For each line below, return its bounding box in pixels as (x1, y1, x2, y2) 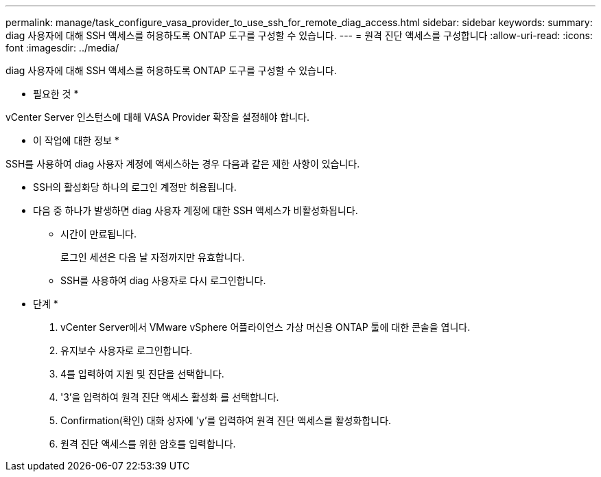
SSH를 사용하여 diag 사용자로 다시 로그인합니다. (60, 275, 266, 286)
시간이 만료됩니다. (60, 228, 137, 240)
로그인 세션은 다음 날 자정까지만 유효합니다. (60, 251, 245, 263)
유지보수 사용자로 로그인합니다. (60, 345, 193, 356)
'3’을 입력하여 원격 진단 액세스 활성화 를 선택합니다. (60, 391, 279, 403)
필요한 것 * (33, 88, 79, 100)
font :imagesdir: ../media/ (5, 42, 119, 54)
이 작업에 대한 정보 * (33, 135, 119, 146)
